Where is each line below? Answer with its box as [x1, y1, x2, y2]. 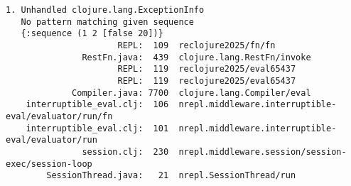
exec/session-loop [6, 158, 92, 169]
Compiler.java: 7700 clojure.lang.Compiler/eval [72, 87, 311, 98]
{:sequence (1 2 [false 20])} [21, 28, 163, 39]
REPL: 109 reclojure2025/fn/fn [117, 40, 276, 50]
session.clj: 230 [82, 146, 169, 157]
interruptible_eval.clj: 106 [26, 99, 169, 110]
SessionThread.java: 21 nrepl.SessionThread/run [46, 170, 296, 181]
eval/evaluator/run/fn [6, 111, 113, 121]
